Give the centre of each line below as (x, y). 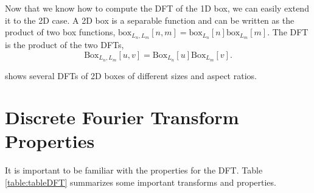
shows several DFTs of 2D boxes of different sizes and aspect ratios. (131, 75)
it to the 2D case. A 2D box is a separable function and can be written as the (150, 20)
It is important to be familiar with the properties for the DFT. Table (134, 170)
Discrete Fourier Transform (122, 117)
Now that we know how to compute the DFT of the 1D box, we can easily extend (157, 8)
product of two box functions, (60, 32)
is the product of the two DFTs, (65, 45)
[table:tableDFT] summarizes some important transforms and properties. (141, 182)
